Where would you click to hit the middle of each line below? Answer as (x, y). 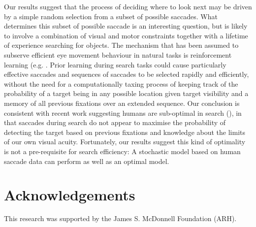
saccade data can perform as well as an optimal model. (87, 161)
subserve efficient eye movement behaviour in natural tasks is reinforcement (118, 54)
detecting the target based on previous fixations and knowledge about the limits (125, 132)
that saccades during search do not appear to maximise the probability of (115, 122)
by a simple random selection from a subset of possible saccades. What (111, 16)
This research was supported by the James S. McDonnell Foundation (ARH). (120, 218)
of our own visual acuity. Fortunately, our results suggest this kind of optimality (125, 142)
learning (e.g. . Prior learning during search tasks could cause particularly (115, 64)
